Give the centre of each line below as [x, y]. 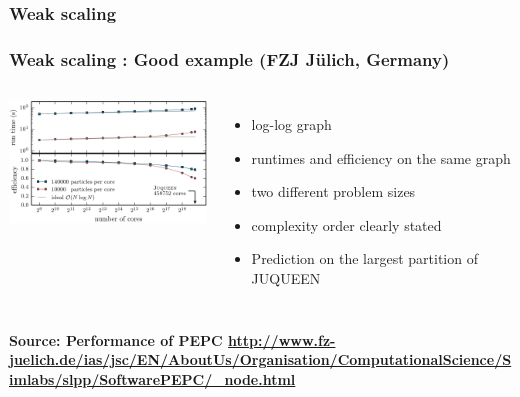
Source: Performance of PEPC [116, 339]
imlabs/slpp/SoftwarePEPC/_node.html [152, 378]
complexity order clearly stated [346, 224]
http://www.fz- [282, 339]
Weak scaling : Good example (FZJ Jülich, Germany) [229, 58]
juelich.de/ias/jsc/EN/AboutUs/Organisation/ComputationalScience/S [260, 359]
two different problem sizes [333, 191]
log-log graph [291, 124]
